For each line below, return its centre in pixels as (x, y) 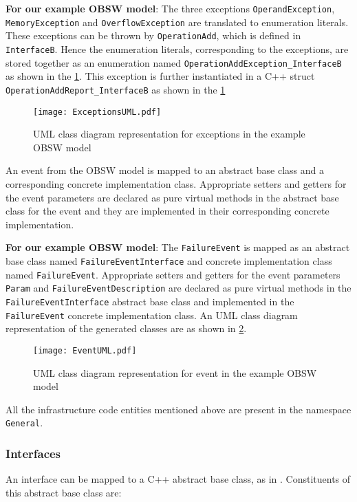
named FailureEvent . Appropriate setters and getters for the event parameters (173, 274)
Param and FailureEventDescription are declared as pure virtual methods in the (178, 288)
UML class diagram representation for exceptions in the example (169, 134)
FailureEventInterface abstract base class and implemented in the (150, 301)
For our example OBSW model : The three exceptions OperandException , (170, 8)
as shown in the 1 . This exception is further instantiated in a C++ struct (160, 76)
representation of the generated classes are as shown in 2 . (126, 328)
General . (24, 423)
